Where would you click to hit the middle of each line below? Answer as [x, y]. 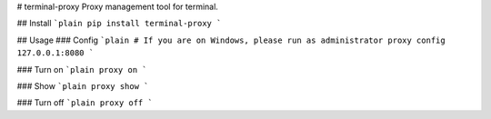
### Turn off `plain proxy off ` [85, 103]
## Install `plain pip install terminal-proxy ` [119, 24]
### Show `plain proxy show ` [83, 85]
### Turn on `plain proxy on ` [82, 69]
